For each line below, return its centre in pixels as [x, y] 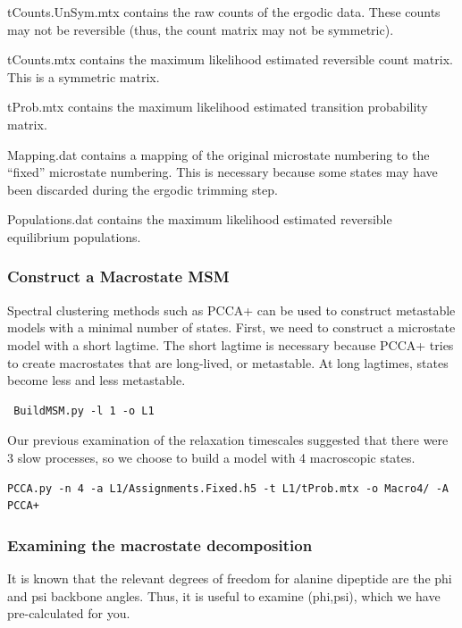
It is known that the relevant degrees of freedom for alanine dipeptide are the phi [230, 578]
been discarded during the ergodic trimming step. [143, 189]
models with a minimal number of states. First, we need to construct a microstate [231, 327]
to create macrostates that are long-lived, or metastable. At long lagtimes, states [228, 362]
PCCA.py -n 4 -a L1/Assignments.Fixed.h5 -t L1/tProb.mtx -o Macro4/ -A [228, 488]
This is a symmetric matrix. [84, 76]
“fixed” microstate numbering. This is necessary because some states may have [223, 172]
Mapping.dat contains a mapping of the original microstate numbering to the [218, 154]
